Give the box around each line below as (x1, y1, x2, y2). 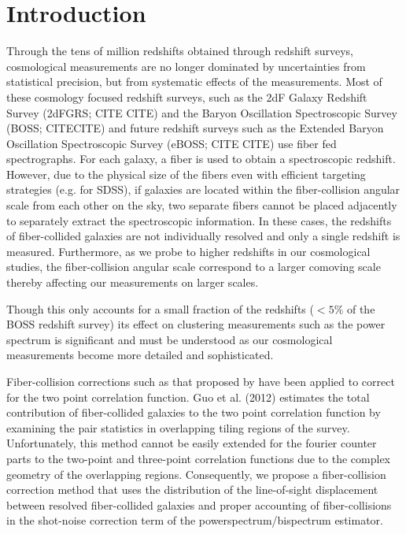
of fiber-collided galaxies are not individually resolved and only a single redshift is (6, 228, 400, 244)
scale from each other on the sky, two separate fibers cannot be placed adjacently (6, 197, 397, 213)
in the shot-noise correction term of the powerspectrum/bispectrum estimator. (6, 512, 383, 528)
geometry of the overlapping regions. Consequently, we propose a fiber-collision (6, 465, 386, 482)
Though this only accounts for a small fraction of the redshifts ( (6, 300, 314, 317)
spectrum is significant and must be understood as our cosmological (6, 331, 333, 347)
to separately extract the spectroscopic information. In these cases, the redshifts (6, 212, 392, 228)
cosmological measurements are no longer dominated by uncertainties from (6, 57, 366, 74)
